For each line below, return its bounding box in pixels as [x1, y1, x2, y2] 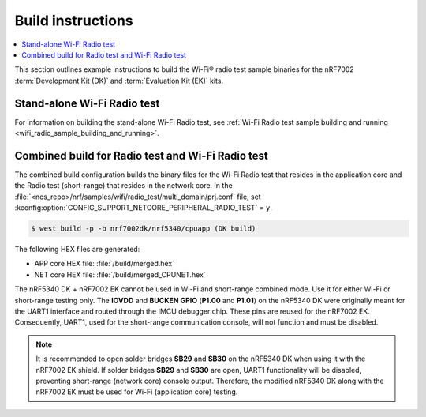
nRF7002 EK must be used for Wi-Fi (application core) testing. [35, 387, 238, 396]
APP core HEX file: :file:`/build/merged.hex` [34, 259, 175, 269]
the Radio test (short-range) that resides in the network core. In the [14, 181, 233, 190]
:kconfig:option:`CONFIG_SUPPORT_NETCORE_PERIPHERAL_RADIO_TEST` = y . [14, 203, 272, 212]
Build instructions [14, 12, 133, 29]
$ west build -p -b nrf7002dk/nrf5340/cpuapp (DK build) [31, 224, 256, 233]
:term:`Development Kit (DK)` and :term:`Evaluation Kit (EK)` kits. [14, 76, 224, 85]
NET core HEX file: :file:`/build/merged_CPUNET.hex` [34, 269, 206, 280]
